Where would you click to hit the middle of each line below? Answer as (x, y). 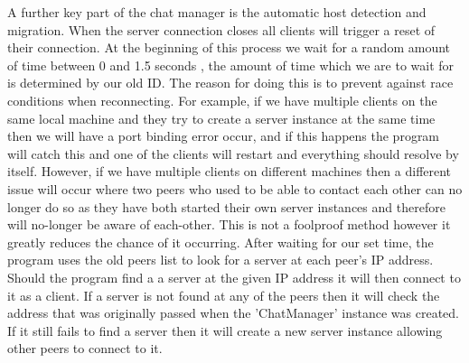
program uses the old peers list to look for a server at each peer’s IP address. (220, 260)
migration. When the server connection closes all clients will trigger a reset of (221, 29)
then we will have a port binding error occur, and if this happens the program (224, 136)
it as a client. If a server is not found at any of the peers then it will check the (224, 295)
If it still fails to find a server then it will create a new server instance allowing (225, 330)
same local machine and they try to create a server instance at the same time (221, 118)
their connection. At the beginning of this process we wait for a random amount (229, 47)
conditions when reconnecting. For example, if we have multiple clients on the (222, 100)
